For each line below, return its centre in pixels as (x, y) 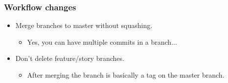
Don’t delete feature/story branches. (70, 58)
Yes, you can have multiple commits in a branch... (102, 41)
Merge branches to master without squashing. (84, 25)
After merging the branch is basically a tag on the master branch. (126, 75)
